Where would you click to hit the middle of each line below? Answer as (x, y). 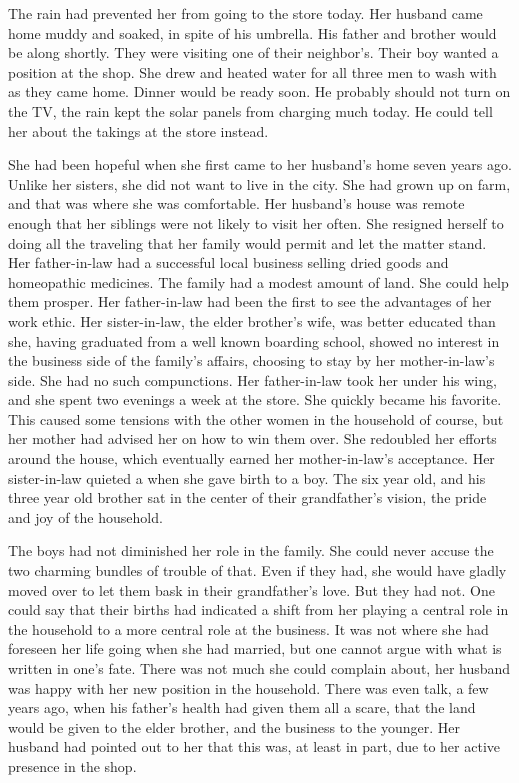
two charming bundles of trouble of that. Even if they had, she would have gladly (257, 570)
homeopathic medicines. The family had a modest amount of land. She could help (258, 281)
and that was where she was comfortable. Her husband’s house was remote (236, 203)
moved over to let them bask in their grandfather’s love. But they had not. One (252, 589)
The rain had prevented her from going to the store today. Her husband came (245, 13)
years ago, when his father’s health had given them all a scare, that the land (242, 707)
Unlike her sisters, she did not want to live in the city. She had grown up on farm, (259, 183)
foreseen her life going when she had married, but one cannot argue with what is (255, 648)
